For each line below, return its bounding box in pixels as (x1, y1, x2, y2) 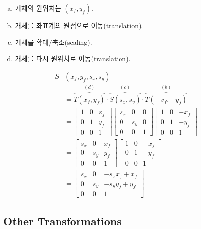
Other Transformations (3, 213, 121, 228)
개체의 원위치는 (15, 3, 61, 13)
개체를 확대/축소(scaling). (15, 37, 92, 47)
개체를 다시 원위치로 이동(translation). (15, 53, 131, 63)
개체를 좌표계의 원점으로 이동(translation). (15, 21, 143, 30)
